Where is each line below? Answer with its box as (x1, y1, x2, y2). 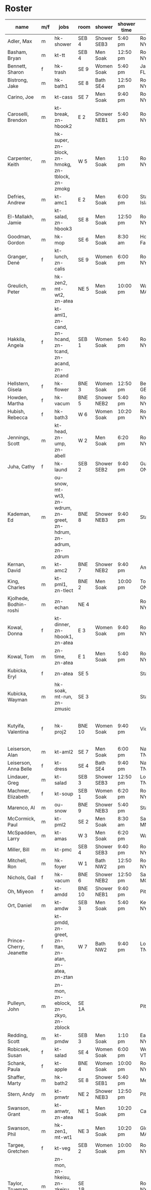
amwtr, (54, 1107, 70, 1114)
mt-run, (54, 693, 73, 700)
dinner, (54, 621, 70, 628)
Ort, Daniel (7, 902, 32, 908)
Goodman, (7, 233, 32, 240)
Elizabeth (7, 793, 29, 800)
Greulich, (7, 282, 28, 289)
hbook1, (54, 633, 74, 640)
